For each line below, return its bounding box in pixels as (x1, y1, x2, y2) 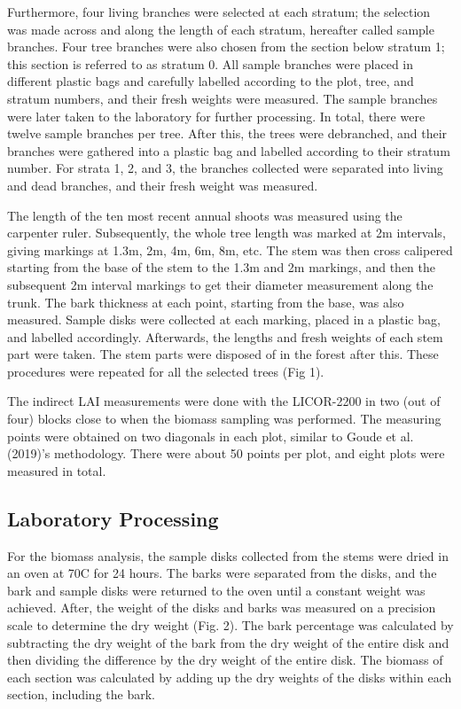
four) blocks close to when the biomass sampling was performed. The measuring (7, 409, 441, 428)
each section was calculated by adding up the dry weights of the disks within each (7, 667, 452, 686)
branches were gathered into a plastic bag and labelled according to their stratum (7, 141, 450, 160)
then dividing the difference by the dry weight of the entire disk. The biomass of (7, 651, 443, 669)
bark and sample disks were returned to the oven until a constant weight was (7, 580, 426, 599)
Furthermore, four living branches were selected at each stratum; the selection (7, 3, 431, 20)
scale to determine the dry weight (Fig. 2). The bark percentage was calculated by (7, 616, 454, 635)
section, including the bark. (7, 685, 155, 704)
